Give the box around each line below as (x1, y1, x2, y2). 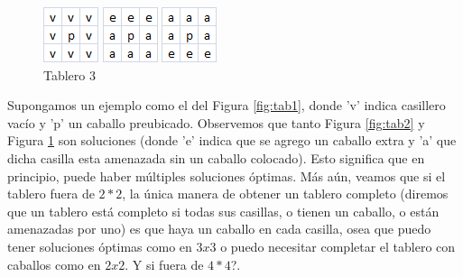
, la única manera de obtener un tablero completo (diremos (122, 184, 449, 203)
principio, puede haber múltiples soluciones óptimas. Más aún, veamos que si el (7, 166, 446, 185)
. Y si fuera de (125, 254, 204, 273)
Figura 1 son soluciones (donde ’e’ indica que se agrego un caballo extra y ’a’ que (7, 131, 457, 150)
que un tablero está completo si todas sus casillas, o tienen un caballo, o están (7, 201, 440, 220)
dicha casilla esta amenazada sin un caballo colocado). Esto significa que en (7, 148, 425, 167)
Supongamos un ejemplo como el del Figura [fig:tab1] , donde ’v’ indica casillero (7, 96, 446, 115)
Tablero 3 (43, 65, 96, 84)
